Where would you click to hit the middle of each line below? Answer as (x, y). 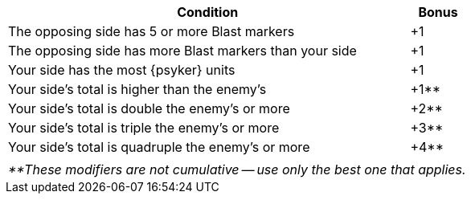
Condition (208, 12)
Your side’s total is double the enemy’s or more (149, 108)
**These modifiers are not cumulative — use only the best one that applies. (237, 169)
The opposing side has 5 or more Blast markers (152, 31)
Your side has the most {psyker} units (122, 70)
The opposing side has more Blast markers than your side (182, 51)
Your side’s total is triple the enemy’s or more (144, 128)
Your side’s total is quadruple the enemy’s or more (159, 147)
